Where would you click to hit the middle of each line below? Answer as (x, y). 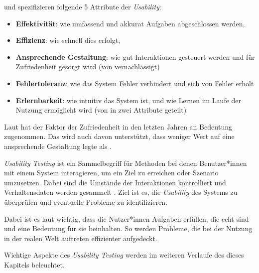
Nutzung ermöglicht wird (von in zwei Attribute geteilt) (101, 110)
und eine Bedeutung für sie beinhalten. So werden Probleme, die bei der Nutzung (128, 228)
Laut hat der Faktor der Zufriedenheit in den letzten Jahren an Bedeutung (118, 126)
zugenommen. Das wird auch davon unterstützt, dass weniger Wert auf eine (119, 136)
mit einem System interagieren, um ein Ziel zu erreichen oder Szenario (111, 173)
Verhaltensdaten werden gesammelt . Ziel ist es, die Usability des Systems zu (121, 192)
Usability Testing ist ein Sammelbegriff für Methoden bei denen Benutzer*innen (126, 163)
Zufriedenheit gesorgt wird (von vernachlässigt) (88, 67)
